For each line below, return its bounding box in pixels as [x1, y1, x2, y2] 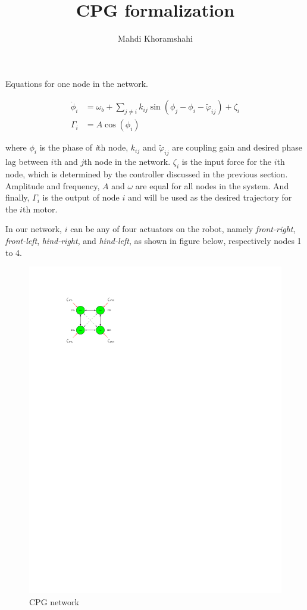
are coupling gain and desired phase [172, 141, 302, 154]
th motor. [22, 202, 58, 215]
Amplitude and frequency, [5, 179, 100, 192]
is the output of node [42, 191, 120, 204]
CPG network [29, 595, 79, 608]
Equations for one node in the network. [5, 77, 148, 89]
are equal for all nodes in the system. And [135, 179, 289, 192]
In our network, [5, 223, 62, 235]
